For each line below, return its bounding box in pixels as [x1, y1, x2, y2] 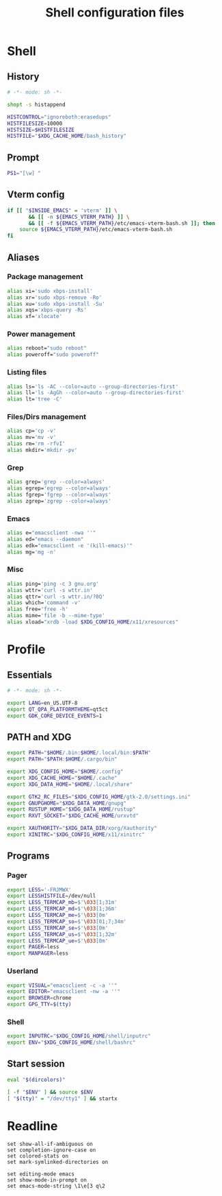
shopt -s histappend [7, 101, 66, 108]
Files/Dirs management [7, 412, 87, 422]
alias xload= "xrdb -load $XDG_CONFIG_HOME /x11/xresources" [7, 619, 179, 625]
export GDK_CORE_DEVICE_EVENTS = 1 [7, 712, 102, 719]
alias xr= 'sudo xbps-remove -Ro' [7, 294, 102, 301]
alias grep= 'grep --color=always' [7, 479, 106, 486]
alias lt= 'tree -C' [7, 396, 63, 403]
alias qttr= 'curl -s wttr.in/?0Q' [7, 593, 106, 600]
